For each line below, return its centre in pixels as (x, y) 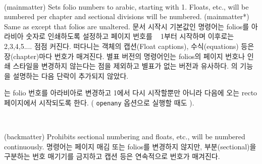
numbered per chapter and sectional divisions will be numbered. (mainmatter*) (127, 16)
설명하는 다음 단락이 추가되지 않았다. (71, 75)
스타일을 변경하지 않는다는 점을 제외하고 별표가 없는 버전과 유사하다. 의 (125, 66)
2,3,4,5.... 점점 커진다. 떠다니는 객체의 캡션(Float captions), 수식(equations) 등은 (129, 46)
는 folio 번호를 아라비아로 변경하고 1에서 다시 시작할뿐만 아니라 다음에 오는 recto (131, 93)
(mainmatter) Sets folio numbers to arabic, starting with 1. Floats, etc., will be (126, 6)
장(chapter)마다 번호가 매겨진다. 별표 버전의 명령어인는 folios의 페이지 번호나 (124, 56)
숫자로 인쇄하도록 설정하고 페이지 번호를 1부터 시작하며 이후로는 (130, 36)
